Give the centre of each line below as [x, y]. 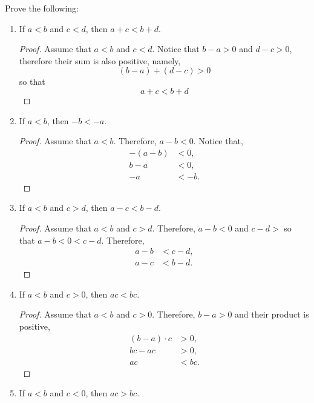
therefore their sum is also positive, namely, [100, 60]
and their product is [272, 314]
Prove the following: [42, 8]
